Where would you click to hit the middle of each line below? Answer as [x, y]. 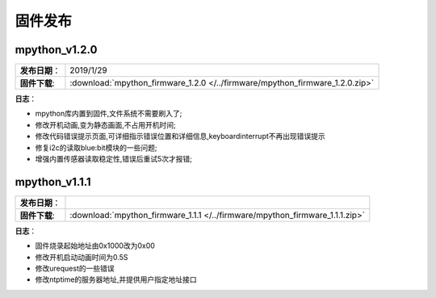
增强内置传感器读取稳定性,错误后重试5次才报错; [114, 159]
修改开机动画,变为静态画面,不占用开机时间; [106, 124]
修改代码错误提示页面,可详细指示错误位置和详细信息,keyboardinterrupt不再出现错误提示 [180, 136]
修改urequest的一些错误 [75, 269]
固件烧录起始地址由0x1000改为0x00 [95, 246]
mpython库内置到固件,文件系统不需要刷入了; [109, 114]
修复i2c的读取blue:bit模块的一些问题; [96, 147]
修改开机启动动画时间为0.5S [82, 257]
